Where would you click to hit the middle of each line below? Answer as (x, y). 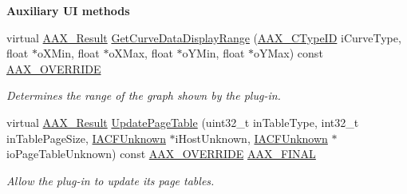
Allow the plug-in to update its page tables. (111, 180)
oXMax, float (141, 53)
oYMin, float (213, 53)
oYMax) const (288, 53)
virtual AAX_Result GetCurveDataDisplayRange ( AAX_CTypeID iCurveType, (204, 37)
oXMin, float (68, 53)
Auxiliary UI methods (68, 10)
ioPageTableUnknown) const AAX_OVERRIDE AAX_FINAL (161, 154)
